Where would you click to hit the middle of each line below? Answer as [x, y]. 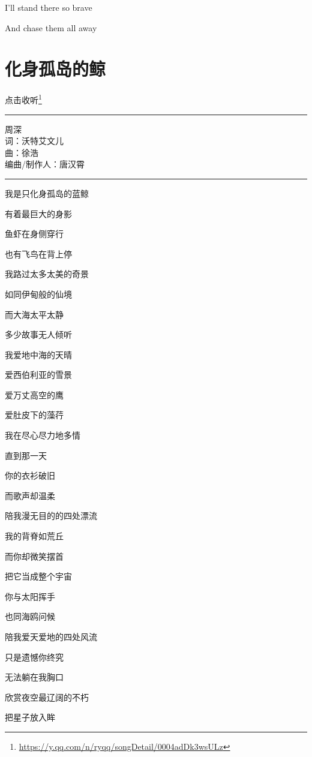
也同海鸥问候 [30, 616]
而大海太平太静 [34, 314]
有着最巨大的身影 [38, 213]
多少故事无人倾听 [38, 334]
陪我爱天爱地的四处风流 [51, 636]
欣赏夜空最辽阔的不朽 [47, 697]
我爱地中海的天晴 [38, 354]
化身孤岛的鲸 [55, 69]
